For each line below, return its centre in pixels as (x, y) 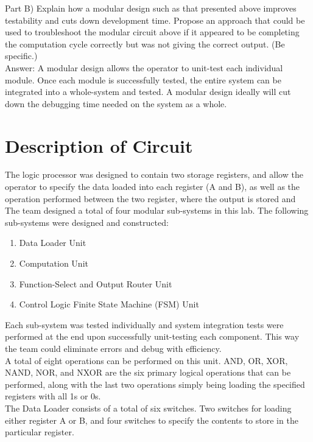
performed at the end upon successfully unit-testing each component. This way (152, 336)
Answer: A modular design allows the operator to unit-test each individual (144, 67)
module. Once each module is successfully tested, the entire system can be (143, 79)
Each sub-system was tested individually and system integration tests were (144, 324)
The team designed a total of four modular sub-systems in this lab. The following (157, 210)
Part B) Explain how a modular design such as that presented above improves (151, 8)
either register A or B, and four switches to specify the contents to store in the (152, 420)
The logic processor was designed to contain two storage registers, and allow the (154, 174)
